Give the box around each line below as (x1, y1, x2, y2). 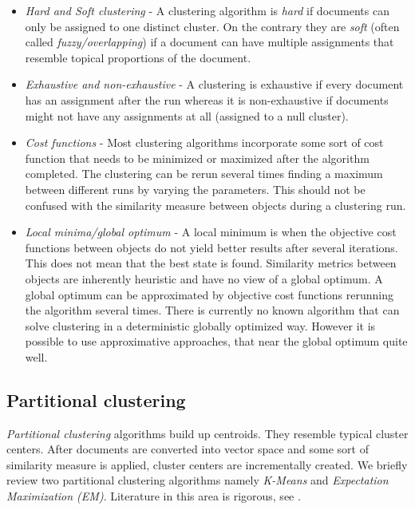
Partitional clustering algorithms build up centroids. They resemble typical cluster (6, 425, 409, 441)
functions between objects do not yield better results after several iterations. (25, 239, 398, 255)
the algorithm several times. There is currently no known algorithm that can (25, 302, 400, 318)
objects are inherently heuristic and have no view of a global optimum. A (25, 270, 383, 287)
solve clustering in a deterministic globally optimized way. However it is (25, 317, 376, 334)
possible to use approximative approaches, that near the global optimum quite (25, 333, 408, 350)
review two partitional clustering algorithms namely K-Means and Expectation (6, 472, 389, 488)
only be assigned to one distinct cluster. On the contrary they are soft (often (25, 18, 400, 34)
